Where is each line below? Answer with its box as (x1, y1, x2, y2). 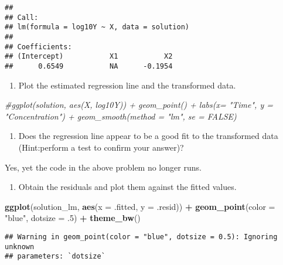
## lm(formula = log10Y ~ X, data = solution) (5, 23, 189, 32)
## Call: (5, 13, 39, 22)
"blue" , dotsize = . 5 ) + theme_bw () (5, 212, 141, 224)
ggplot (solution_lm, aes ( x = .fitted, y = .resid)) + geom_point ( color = (5, 200, 275, 212)
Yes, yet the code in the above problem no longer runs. (5, 161, 202, 173)
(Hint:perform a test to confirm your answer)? (18, 141, 184, 153)
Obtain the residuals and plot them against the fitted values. (18, 181, 237, 193)
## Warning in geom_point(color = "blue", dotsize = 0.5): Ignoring (5, 232, 278, 241)
